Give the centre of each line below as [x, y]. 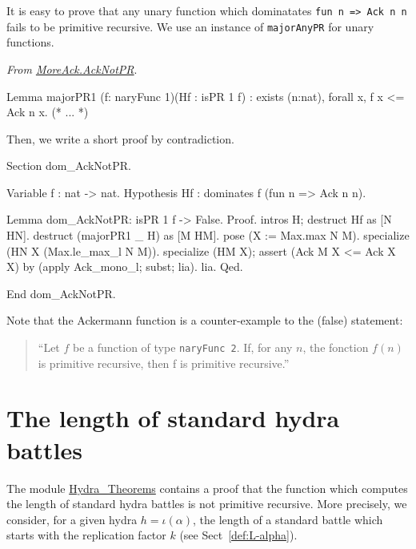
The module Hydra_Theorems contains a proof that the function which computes [207, 488]
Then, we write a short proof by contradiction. [120, 138]
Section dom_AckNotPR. [69, 166]
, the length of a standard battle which [288, 519]
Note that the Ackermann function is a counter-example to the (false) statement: [205, 320]
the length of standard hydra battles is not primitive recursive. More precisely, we [207, 504]
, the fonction [336, 347]
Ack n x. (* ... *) [48, 112]
